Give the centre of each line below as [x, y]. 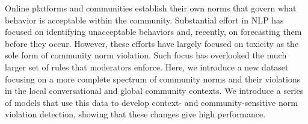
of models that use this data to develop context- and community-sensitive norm [151, 102]
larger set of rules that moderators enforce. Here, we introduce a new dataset [147, 67]
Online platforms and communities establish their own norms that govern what [151, 8]
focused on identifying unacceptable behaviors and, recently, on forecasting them [153, 32]
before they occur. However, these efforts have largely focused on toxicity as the [152, 43]
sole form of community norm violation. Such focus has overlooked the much [146, 55]
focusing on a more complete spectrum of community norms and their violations [153, 79]
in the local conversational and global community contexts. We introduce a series [154, 91]
